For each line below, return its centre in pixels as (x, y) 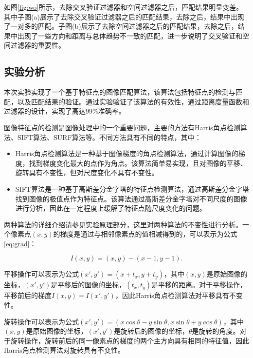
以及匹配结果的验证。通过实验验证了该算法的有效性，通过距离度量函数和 (133, 101)
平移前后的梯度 (28, 295)
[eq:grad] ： (20, 243)
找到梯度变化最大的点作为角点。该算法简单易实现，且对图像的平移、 (138, 163)
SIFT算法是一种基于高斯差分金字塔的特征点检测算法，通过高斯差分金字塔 (132, 189)
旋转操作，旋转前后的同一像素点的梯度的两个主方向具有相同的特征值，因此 (130, 340)
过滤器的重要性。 (38, 45)
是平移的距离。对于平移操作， (199, 285)
